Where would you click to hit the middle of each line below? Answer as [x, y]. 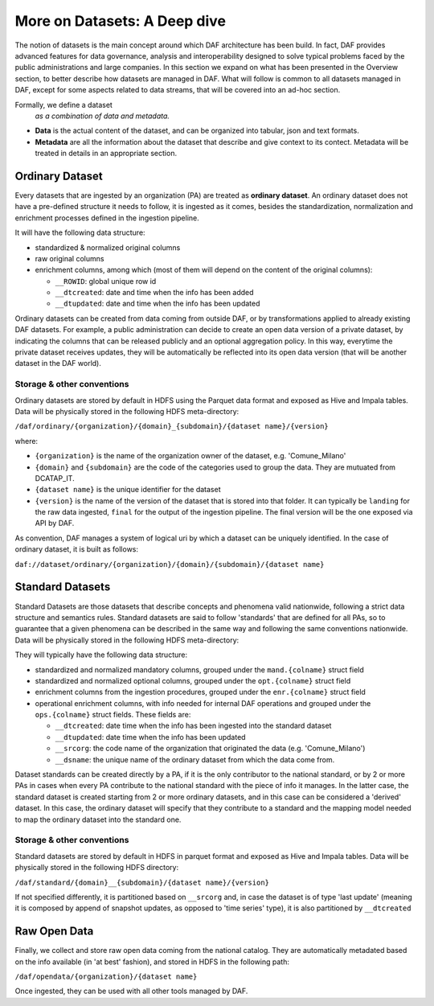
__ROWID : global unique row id [106, 281]
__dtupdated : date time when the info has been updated [150, 737]
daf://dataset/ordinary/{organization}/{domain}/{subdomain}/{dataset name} [170, 564]
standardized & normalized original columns [108, 247]
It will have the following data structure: [80, 232]
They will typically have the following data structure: [101, 655]
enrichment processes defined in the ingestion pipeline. [107, 218]
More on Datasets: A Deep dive [121, 21]
